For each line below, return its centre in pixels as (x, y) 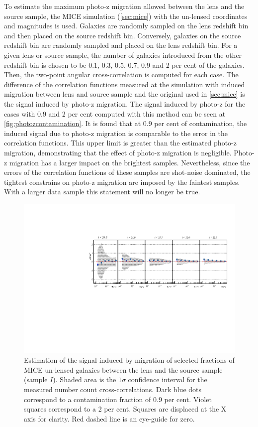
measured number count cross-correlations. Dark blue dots (113, 389)
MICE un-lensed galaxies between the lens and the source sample (123, 369)
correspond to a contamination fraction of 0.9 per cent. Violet (118, 399)
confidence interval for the (168, 379)
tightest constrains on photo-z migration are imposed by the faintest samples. (122, 182)
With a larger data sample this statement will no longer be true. (102, 192)
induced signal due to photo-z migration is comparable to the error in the (116, 133)
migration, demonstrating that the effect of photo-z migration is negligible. (118, 152)
